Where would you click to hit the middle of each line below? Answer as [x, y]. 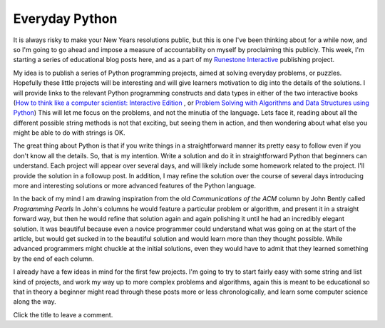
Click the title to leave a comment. [63, 314]
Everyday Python [65, 19]
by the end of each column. [53, 258]
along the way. [35, 302]
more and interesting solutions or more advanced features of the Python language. [135, 186]
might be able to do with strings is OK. [69, 133]
